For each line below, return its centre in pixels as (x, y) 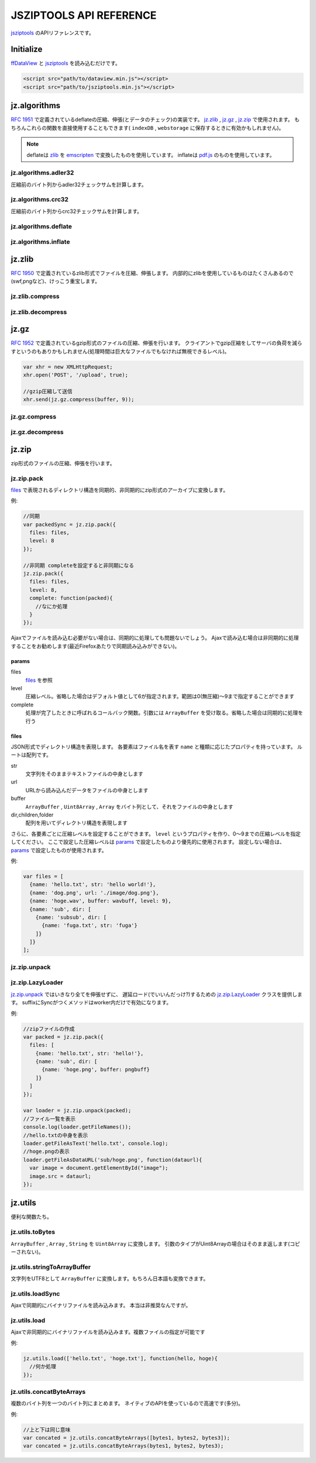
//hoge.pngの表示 (46, 1152)
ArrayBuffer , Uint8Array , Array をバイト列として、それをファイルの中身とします (129, 806)
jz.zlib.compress (35, 296)
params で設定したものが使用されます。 (59, 850)
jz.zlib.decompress (39, 312)
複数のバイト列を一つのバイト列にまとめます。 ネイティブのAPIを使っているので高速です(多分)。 (127, 1403)
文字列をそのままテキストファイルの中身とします (84, 774)
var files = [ (43, 876)
